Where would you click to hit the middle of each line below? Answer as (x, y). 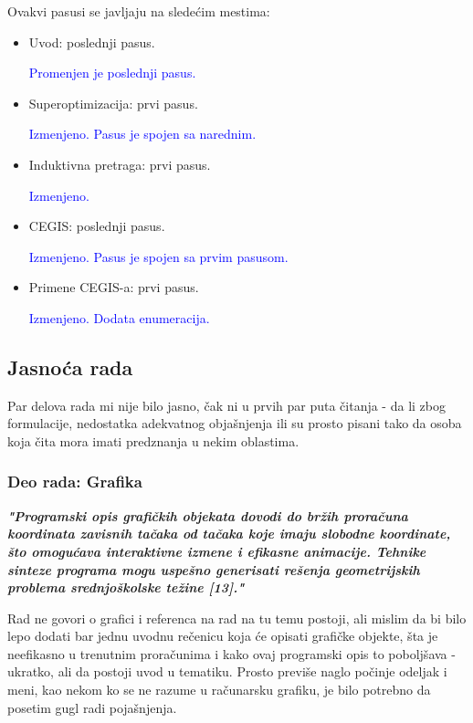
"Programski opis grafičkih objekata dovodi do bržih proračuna (208, 515)
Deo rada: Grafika (75, 482)
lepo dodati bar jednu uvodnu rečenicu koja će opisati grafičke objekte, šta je (223, 636)
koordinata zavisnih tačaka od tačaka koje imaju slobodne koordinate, (229, 534)
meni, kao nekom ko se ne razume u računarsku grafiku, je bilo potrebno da (219, 690)
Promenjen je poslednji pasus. (112, 73)
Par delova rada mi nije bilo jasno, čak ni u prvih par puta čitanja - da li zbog (226, 405)
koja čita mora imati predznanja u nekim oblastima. (153, 440)
